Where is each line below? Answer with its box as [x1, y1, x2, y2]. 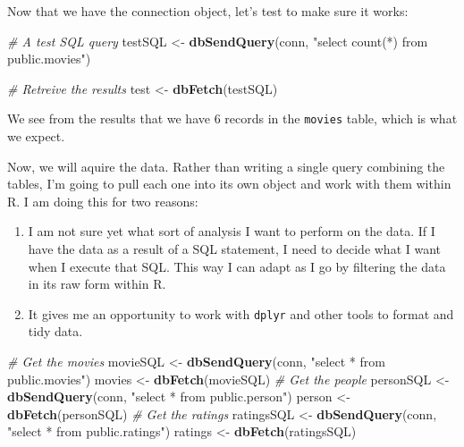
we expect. [7, 127, 65, 146]
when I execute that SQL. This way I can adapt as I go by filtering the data [28, 257, 446, 275]
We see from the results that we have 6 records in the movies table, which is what [7, 109, 458, 128]
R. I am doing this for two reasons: [7, 191, 198, 210]
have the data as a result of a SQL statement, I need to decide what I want [28, 240, 442, 257]
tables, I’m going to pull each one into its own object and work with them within [7, 174, 451, 193]
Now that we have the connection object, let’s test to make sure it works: [7, 2, 409, 20]
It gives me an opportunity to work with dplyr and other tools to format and [28, 304, 454, 323]
